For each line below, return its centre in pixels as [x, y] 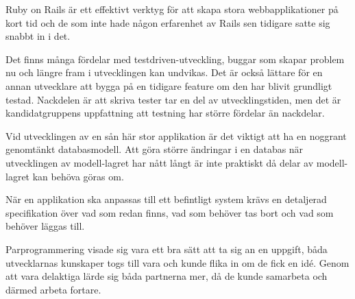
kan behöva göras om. [78, 176]
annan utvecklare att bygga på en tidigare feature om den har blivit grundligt [169, 85]
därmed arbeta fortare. [53, 289]
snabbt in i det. [38, 36]
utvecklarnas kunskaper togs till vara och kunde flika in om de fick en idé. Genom [177, 262]
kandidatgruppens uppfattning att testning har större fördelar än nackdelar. [165, 113]
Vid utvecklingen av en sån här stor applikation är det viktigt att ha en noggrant [176, 135]
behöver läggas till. [45, 226]
